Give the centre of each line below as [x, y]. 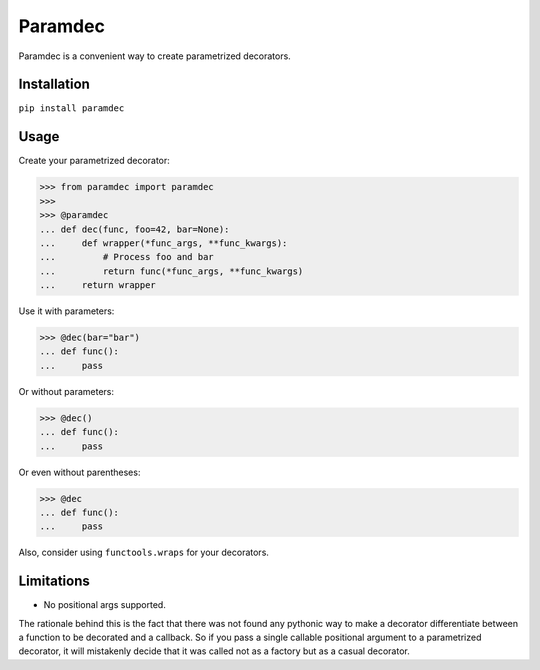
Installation [54, 84]
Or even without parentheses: [79, 472]
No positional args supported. [105, 605]
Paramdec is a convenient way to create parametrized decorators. [155, 56]
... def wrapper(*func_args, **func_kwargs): [163, 243]
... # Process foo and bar [126, 257]
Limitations [54, 581]
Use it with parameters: [66, 311]
